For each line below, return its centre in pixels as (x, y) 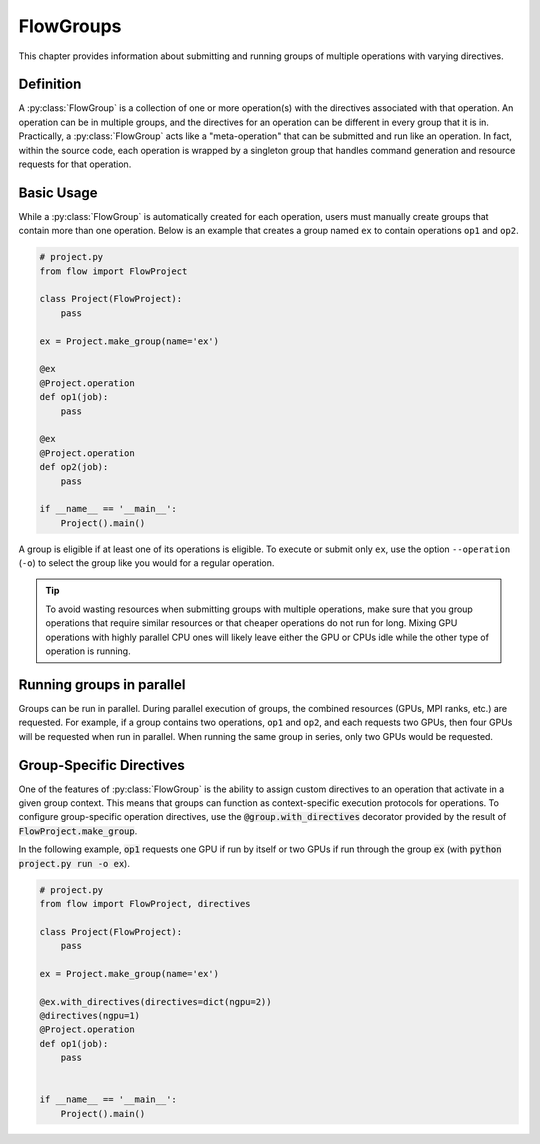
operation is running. (88, 651)
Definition (50, 84)
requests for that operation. (75, 164)
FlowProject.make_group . (78, 831)
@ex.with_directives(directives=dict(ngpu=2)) (155, 1001)
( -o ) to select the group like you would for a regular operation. (146, 563)
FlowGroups (70, 26)
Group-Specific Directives (101, 765)
